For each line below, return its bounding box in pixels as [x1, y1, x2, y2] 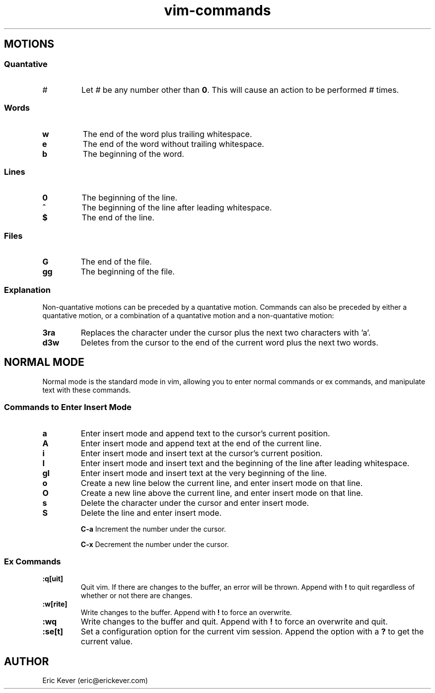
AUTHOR [4, 655, 49, 668]
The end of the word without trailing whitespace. [82, 139, 264, 149]
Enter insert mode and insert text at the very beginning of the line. [80, 468, 327, 478]
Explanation [4, 284, 51, 295]
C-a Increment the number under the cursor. [80, 524, 226, 533]
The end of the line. [81, 212, 154, 223]
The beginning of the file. [80, 267, 175, 277]
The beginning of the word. [82, 148, 184, 159]
